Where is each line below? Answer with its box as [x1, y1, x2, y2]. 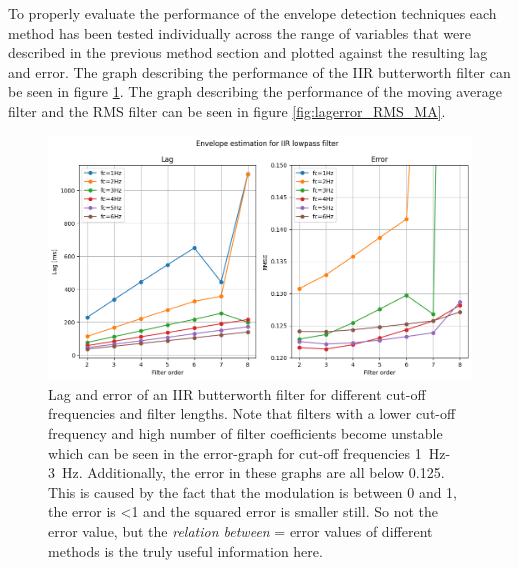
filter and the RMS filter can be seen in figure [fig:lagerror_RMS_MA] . [8, 100, 446, 121]
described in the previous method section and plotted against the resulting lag [8, 42, 488, 63]
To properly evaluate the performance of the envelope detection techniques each [8, 3, 497, 23]
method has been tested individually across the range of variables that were [8, 22, 471, 43]
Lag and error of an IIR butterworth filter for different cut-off [48, 383, 426, 404]
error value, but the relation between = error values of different [48, 520, 433, 541]
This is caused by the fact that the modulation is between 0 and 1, [48, 481, 458, 502]
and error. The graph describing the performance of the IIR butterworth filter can [8, 61, 511, 82]
